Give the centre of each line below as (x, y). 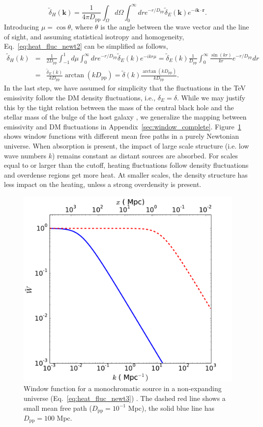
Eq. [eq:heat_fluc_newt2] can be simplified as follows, (86, 46)
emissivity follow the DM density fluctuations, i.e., (80, 98)
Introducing (22, 27)
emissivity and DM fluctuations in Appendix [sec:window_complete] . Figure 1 (123, 126)
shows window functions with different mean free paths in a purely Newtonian (121, 136)
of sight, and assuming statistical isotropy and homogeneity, (94, 36)
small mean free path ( (58, 408)
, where (82, 27)
